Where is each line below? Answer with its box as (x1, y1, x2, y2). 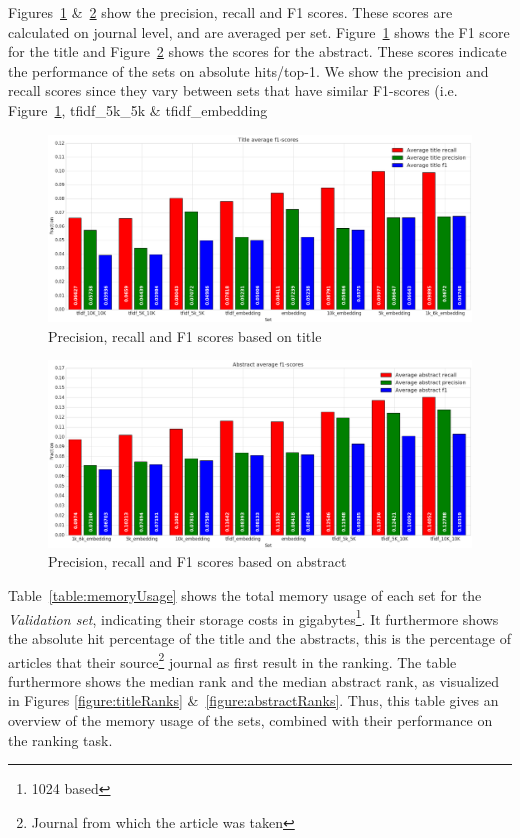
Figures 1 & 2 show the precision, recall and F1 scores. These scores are (8, 2, 453, 22)
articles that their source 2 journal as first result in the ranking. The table (8, 648, 457, 672)
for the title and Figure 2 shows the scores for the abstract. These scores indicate (8, 41, 507, 62)
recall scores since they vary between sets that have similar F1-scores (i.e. (8, 80, 458, 101)
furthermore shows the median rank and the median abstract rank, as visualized (8, 670, 500, 691)
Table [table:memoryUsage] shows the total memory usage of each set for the (8, 585, 482, 606)
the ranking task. (8, 729, 113, 750)
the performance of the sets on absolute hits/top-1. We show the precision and (8, 60, 489, 81)
